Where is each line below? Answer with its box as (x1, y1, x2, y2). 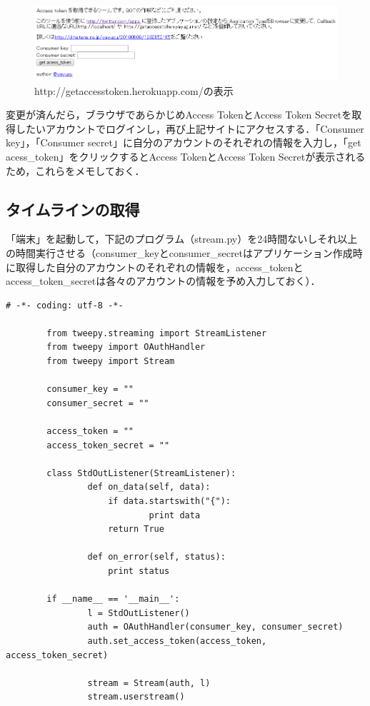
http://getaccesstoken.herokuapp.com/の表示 (34, 83, 234, 98)
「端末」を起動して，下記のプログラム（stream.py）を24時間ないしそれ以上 (6, 231, 358, 246)
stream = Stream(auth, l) (87, 677, 211, 688)
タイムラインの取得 (6, 198, 140, 220)
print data (149, 510, 201, 520)
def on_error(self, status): (87, 552, 226, 563)
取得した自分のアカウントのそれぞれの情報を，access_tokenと (15, 259, 304, 274)
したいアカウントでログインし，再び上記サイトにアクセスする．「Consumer (15, 121, 364, 136)
